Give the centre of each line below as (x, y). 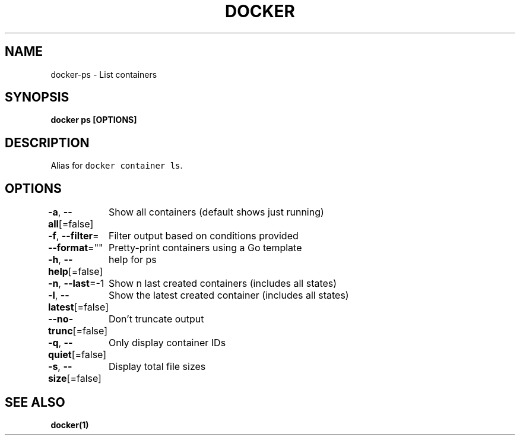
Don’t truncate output (156, 319)
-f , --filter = (73, 236)
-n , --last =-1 (76, 284)
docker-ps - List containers (104, 74)
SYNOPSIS (37, 97)
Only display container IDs (167, 343)
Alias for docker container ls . (117, 166)
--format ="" (75, 248)
